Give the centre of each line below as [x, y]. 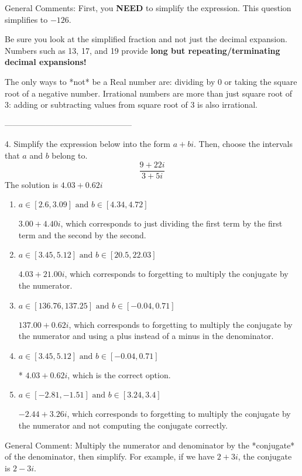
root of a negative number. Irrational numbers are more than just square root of [148, 93]
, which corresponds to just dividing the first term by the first [171, 223]
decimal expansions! [46, 62]
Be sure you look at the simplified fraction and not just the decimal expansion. [146, 39]
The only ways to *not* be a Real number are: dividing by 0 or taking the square [151, 81]
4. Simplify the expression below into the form [87, 144]
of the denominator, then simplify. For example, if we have [110, 456]
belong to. [70, 155]
